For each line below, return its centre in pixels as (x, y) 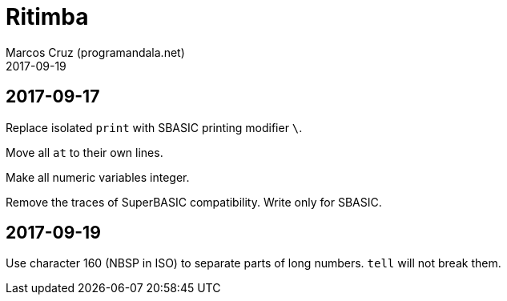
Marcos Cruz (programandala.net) (95, 52)
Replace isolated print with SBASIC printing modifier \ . (154, 127)
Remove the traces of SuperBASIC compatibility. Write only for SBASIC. (194, 202)
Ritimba (47, 17)
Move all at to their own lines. (84, 152)
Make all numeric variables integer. (98, 177)
